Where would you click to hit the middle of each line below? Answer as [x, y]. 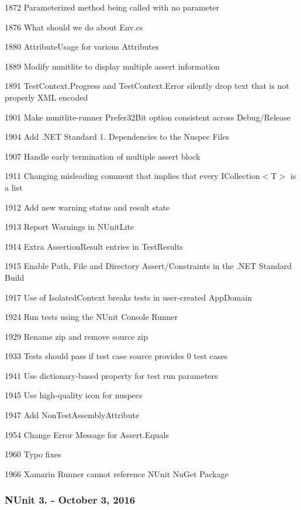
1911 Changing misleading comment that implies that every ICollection [132, 176]
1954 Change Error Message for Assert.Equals [87, 434]
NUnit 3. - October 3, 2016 [70, 500]
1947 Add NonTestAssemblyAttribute [72, 415]
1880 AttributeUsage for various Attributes [82, 46]
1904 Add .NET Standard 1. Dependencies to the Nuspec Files [117, 137]
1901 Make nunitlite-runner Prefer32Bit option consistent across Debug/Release [148, 117]
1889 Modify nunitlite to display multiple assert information [112, 66]
